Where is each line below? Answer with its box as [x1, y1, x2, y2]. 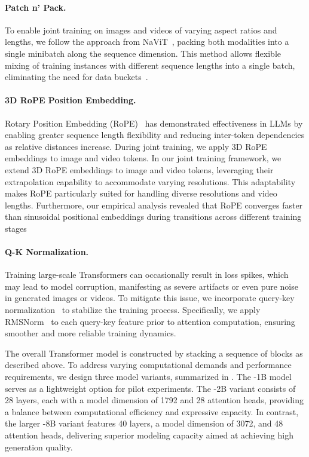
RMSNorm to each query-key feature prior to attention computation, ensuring [5, 315, 295, 327]
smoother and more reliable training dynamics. [5, 327, 176, 339]
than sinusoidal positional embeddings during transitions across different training [5, 210, 302, 223]
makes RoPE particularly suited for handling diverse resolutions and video [5, 187, 277, 200]
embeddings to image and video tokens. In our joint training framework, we [5, 152, 282, 164]
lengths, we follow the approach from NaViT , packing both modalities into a [5, 35, 289, 48]
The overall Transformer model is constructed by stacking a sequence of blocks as [5, 346, 303, 359]
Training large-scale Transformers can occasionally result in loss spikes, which [5, 268, 289, 281]
